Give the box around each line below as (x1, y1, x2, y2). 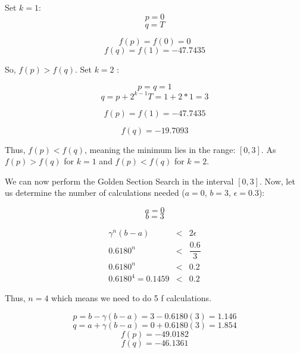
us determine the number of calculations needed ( (5, 186, 185, 199)
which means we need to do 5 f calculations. (51, 292, 211, 304)
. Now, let (260, 174, 295, 187)
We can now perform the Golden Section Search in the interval (5, 174, 234, 187)
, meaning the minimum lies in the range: (85, 143, 236, 155)
